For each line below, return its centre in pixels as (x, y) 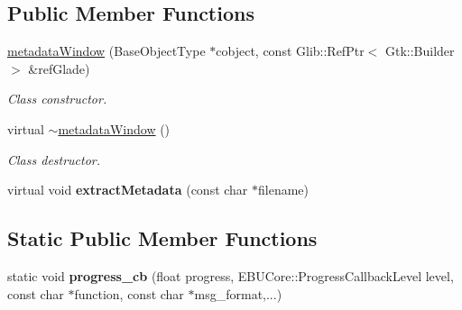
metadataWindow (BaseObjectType (106, 51)
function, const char (129, 293)
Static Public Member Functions (162, 238)
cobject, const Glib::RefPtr (290, 51)
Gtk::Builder (420, 51)
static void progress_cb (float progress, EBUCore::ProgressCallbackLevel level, (231, 275)
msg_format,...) (238, 293)
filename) (284, 190)
